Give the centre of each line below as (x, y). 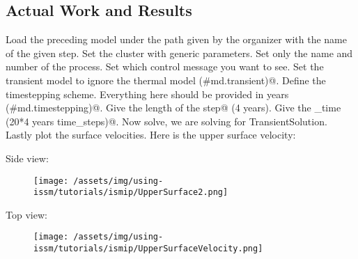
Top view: (26, 214)
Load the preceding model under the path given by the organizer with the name (176, 39)
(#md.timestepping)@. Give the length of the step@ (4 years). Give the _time (173, 108)
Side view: (27, 158)
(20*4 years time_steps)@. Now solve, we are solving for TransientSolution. (166, 121)
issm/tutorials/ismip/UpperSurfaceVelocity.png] (148, 249)
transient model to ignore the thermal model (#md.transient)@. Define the (166, 80)
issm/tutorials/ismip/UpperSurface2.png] (131, 193)
